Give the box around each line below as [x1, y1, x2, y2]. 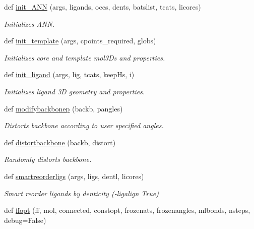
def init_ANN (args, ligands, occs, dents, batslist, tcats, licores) [4, 2, 201, 12]
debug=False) [4, 214, 46, 225]
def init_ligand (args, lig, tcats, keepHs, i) [4, 69, 135, 80]
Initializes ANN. [4, 18, 54, 29]
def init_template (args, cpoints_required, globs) [4, 35, 156, 46]
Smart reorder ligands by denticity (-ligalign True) [4, 188, 159, 198]
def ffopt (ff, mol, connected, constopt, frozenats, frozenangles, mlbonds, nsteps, [4, 205, 250, 215]
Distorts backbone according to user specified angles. [4, 120, 164, 131]
